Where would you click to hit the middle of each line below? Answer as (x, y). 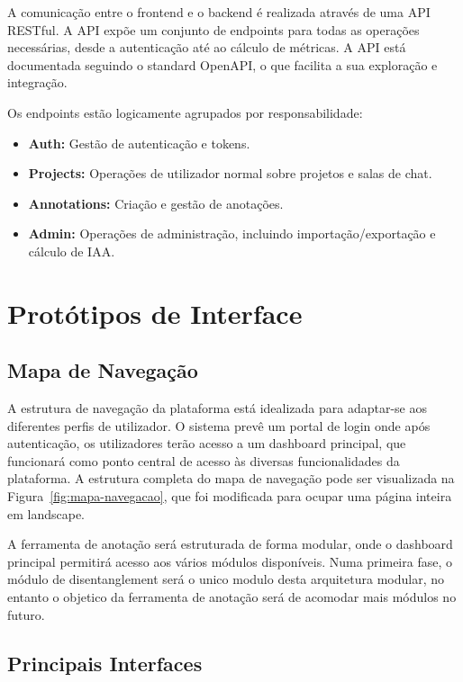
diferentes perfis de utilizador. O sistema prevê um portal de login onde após (219, 425)
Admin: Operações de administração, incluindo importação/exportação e (232, 233)
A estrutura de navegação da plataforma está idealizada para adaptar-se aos (217, 408)
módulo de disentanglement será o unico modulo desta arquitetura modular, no (226, 579)
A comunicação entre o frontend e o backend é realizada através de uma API (219, 12)
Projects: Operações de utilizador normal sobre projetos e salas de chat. (230, 173)
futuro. (26, 614)
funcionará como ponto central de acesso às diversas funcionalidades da (204, 460)
